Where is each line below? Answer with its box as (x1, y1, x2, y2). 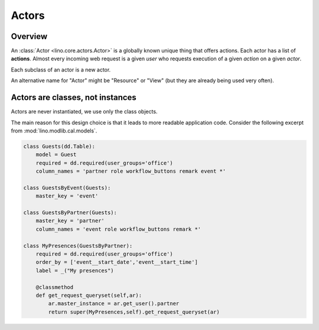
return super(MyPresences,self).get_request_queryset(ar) (48, 308, 220, 315)
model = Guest (35, 151, 77, 158)
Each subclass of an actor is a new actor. (11, 66, 111, 73)
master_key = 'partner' (35, 218, 105, 224)
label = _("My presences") (35, 267, 115, 274)
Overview (11, 31, 48, 41)
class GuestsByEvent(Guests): (23, 184, 111, 191)
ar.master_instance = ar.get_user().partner (48, 300, 180, 307)
